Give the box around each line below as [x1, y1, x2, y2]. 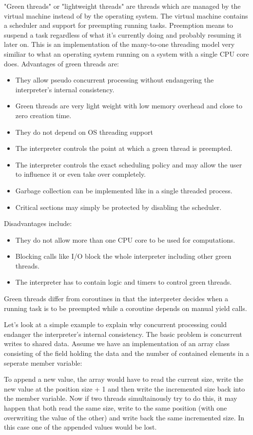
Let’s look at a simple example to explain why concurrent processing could [4, 319, 227, 330]
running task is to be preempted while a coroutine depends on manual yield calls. [4, 303, 247, 313]
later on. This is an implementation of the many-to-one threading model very [4, 39, 235, 49]
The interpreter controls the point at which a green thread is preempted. [15, 143, 233, 153]
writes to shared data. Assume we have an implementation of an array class [4, 338, 230, 349]
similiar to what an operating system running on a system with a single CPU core [4, 48, 249, 59]
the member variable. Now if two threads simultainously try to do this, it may [4, 393, 237, 403]
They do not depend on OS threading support [15, 126, 153, 137]
